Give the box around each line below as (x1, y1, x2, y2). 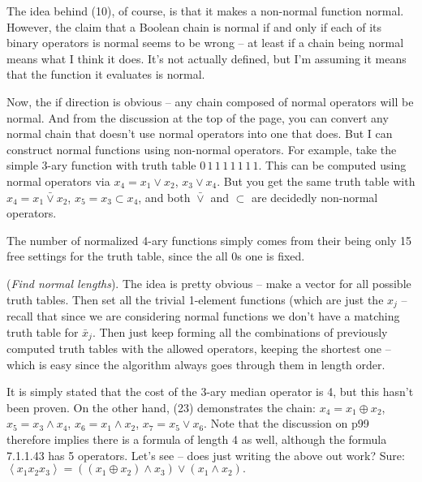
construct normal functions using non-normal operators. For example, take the (6, 140, 397, 157)
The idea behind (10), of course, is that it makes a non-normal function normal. (6, 2, 404, 19)
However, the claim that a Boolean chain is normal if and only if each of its (6, 18, 382, 35)
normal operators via (6, 172, 110, 189)
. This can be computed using (258, 157, 407, 174)
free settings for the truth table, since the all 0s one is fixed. (6, 247, 305, 265)
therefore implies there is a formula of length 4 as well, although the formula (6, 430, 387, 447)
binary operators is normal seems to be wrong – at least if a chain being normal (6, 34, 404, 51)
